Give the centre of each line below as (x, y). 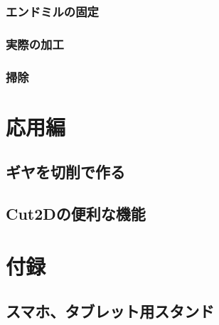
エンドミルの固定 (52, 11)
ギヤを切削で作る (65, 172)
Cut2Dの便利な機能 (76, 214)
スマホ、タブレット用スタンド (110, 311)
